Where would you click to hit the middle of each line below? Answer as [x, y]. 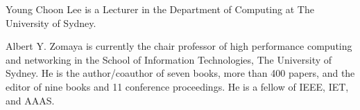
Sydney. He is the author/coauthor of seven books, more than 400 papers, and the [180, 73]
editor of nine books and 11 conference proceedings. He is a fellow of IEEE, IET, [177, 86]
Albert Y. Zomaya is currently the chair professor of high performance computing [179, 46]
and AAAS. [30, 100]
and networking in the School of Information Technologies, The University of [169, 59]
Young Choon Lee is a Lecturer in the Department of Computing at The [160, 9]
